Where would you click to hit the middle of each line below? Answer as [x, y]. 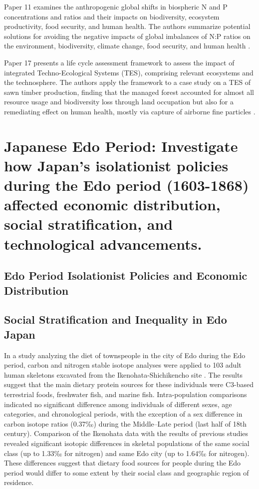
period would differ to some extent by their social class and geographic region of [127, 472]
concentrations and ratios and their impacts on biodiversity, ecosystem [112, 16]
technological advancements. [103, 244]
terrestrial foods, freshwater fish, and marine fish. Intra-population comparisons [126, 394]
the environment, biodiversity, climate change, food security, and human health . [127, 46]
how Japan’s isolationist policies [116, 165]
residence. [19, 482]
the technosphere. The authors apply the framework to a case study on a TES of [128, 82]
